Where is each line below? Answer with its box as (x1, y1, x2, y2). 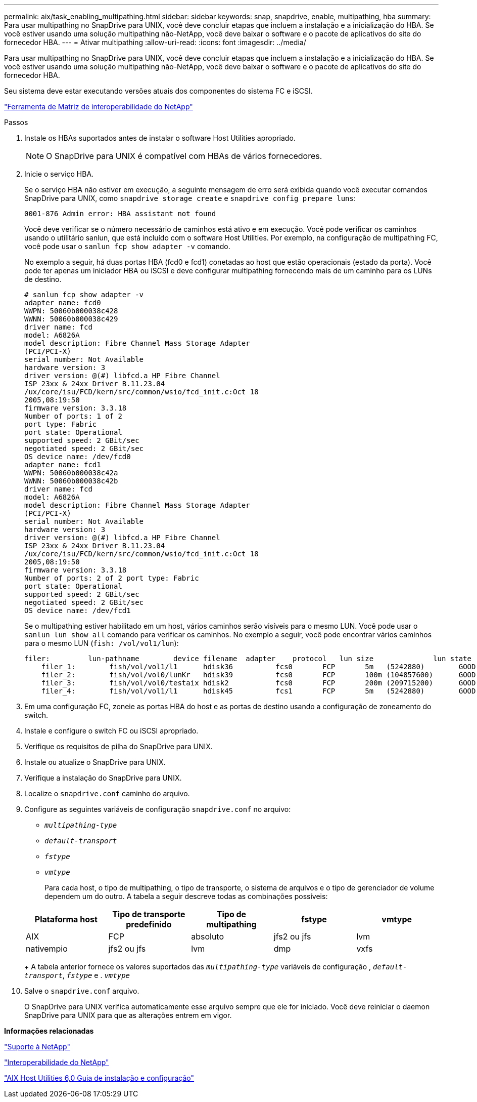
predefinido (126, 919, 172, 929)
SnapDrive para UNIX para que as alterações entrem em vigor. (24, 1011, 232, 1019)
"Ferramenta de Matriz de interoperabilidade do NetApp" (4, 102, 193, 111)
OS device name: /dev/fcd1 (24, 606, 131, 615)
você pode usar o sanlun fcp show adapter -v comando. (24, 242, 230, 251)
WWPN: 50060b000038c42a (24, 469, 118, 477)
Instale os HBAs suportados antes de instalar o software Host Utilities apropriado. (24, 134, 296, 142)
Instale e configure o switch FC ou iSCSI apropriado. (24, 726, 199, 735)
